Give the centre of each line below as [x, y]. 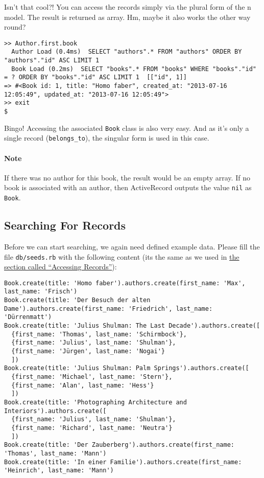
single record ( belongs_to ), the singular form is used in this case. [107, 138]
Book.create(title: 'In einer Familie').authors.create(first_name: [123, 462]
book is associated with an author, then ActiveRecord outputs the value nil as [128, 187]
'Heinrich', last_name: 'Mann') [59, 471]
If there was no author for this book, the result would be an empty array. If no [127, 177]
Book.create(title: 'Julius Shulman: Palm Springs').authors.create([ [127, 368]
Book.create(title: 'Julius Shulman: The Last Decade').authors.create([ [132, 326]
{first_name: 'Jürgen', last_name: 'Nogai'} [88, 351]
